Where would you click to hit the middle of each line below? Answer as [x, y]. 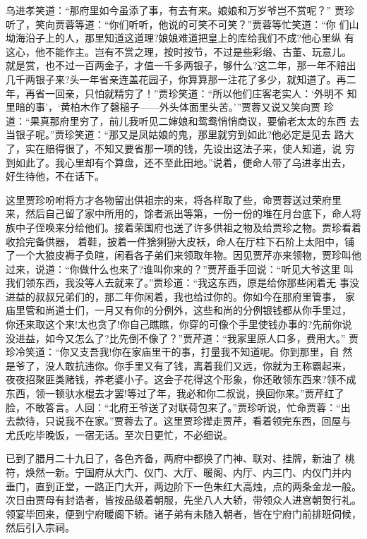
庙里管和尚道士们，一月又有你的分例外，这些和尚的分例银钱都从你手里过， [179, 310]
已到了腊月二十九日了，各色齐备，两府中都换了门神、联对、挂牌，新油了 [174, 458]
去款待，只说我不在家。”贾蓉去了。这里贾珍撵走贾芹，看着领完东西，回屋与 [179, 421]
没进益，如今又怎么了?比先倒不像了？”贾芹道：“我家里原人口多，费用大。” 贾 [182, 338]
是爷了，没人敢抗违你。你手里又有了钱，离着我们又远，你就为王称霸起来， [179, 365]
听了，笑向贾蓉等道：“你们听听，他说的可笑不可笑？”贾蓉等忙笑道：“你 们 [178, 24]
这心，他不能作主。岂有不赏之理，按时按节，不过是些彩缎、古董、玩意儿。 [179, 51]
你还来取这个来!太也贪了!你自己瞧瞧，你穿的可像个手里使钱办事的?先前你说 [179, 324]
